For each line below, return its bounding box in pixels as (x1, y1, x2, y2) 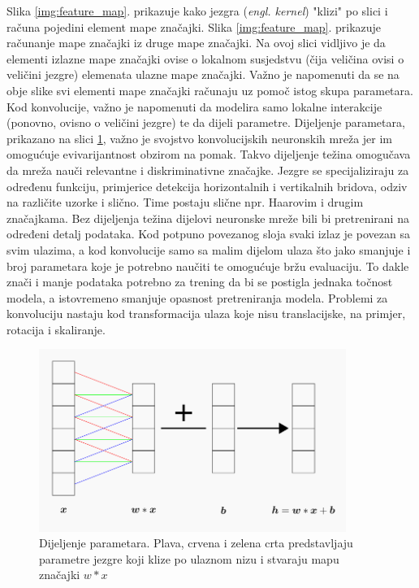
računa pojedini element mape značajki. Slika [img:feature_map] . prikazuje (6, 18, 382, 35)
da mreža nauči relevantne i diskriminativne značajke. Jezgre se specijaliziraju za (6, 161, 409, 178)
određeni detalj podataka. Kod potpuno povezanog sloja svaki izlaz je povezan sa (6, 225, 410, 242)
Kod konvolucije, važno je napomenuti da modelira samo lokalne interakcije (6, 98, 382, 115)
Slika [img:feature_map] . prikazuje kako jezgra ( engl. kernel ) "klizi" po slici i (6, 2, 388, 19)
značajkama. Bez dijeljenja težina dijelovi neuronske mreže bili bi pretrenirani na (6, 209, 409, 226)
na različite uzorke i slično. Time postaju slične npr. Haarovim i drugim (6, 194, 364, 211)
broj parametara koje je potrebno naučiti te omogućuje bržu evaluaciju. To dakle (6, 257, 409, 274)
